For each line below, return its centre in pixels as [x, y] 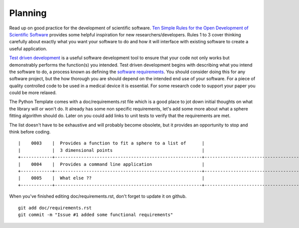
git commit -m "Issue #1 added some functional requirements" [96, 215]
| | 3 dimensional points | [111, 150]
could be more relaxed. [33, 93]
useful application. [28, 49]
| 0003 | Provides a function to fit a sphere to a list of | [111, 143]
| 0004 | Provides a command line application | [111, 164]
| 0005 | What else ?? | [111, 178]
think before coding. [30, 132]
